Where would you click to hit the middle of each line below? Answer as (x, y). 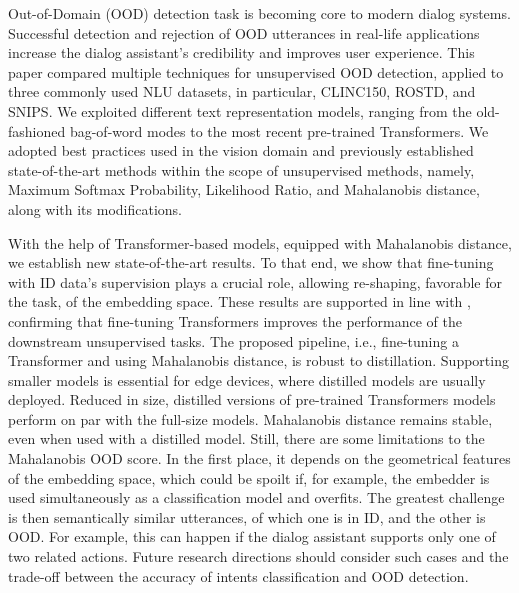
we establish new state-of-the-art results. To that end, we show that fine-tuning (251, 262)
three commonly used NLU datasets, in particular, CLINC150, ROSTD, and (242, 91)
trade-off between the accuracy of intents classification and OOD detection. (238, 575)
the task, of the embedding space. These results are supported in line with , (239, 301)
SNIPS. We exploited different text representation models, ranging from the (240, 110)
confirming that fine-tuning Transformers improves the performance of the (235, 320)
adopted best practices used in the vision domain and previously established (241, 150)
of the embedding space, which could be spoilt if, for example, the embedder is (249, 477)
